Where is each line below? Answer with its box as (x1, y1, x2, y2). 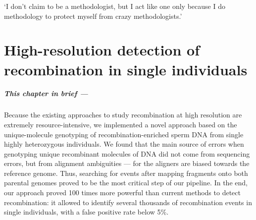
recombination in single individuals (4, 59, 248, 79)
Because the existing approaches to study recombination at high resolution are (4, 110, 242, 120)
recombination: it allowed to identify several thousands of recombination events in (4, 197, 252, 207)
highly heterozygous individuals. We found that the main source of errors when (4, 139, 244, 149)
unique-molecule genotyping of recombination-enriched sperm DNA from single (4, 129, 244, 139)
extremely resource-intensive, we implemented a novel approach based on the (4, 119, 237, 129)
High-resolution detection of (4, 40, 200, 60)
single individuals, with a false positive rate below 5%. (4, 207, 169, 217)
